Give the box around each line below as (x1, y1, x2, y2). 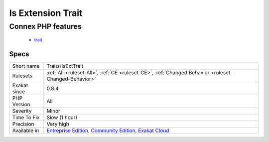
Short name (12, 63, 40, 70)
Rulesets (12, 72, 32, 79)
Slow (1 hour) (46, 114, 78, 121)
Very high (46, 121, 69, 128)
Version (12, 101, 30, 108)
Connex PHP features (9, 22, 82, 31)
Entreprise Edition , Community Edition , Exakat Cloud (46, 127, 169, 134)
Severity (12, 108, 32, 115)
